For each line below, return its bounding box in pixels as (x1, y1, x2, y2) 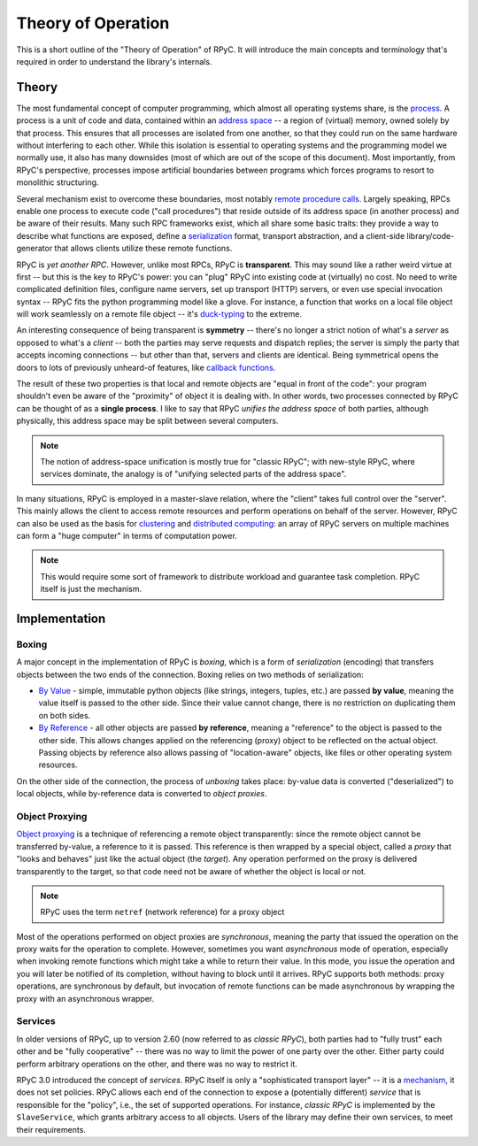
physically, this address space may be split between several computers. (16, 416, 279, 427)
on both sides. (38, 710, 91, 720)
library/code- (406, 230, 455, 241)
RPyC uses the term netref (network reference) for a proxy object (40, 907, 285, 918)
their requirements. (16, 1124, 86, 1134)
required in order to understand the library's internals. (16, 56, 212, 66)
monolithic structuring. (16, 177, 99, 188)
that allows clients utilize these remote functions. (54, 243, 233, 254)
